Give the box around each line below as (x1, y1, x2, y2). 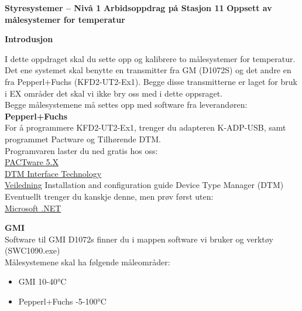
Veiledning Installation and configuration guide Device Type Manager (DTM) (5, 179, 284, 191)
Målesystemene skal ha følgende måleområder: (5, 255, 170, 268)
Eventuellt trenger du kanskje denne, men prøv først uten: (5, 190, 214, 202)
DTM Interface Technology (5, 167, 102, 179)
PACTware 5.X (5, 156, 59, 168)
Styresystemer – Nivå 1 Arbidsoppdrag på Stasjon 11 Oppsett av (5, 2, 272, 13)
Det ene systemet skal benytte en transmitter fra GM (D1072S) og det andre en (5, 64, 291, 76)
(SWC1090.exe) (5, 244, 60, 257)
